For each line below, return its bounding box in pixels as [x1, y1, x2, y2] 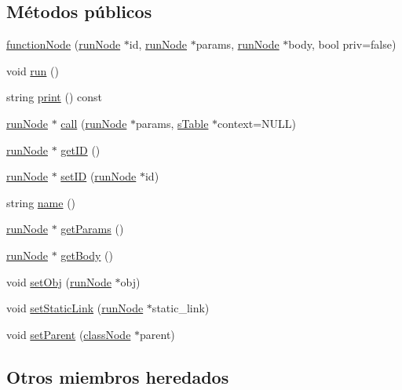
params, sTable [136, 115, 209, 131]
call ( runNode [60, 115, 127, 131]
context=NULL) [217, 115, 297, 131]
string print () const [6, 89, 102, 105]
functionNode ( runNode [6, 36, 121, 53]
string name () [6, 194, 76, 210]
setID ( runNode [60, 168, 137, 184]
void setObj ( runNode [6, 273, 111, 290]
